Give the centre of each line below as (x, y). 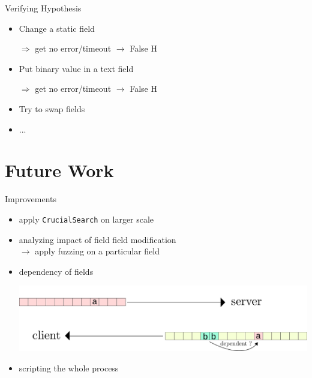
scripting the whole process (69, 367)
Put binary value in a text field (76, 68)
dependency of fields (56, 271)
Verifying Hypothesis (43, 8)
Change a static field (57, 28)
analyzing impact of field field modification (97, 239)
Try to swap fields (52, 108)
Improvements (31, 199)
